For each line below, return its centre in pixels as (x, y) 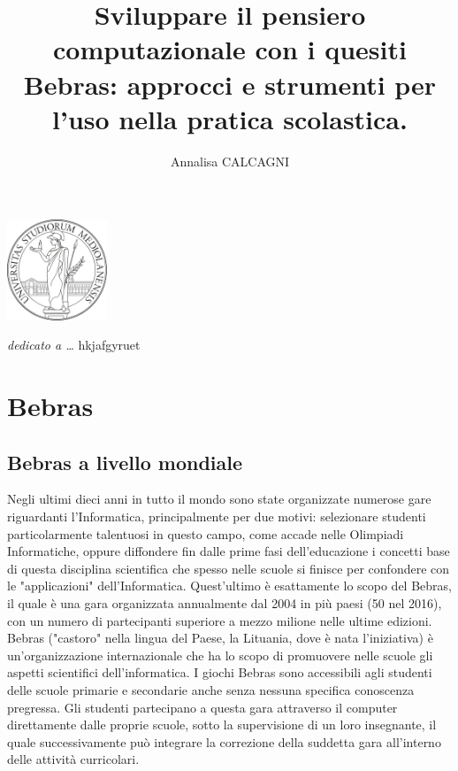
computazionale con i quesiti (230, 49)
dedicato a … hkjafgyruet (74, 345)
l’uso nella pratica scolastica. (230, 118)
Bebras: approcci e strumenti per (230, 84)
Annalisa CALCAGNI (230, 161)
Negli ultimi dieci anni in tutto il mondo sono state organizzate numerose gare (219, 499)
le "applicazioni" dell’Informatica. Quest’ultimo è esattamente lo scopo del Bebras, (229, 586)
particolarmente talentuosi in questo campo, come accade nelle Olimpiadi (206, 533)
